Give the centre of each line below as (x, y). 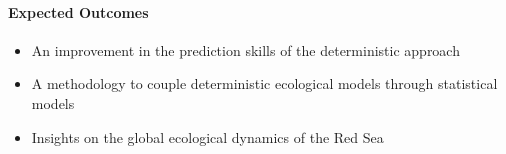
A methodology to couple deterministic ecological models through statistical (264, 83)
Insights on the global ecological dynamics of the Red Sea (207, 136)
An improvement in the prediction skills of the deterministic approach (245, 49)
